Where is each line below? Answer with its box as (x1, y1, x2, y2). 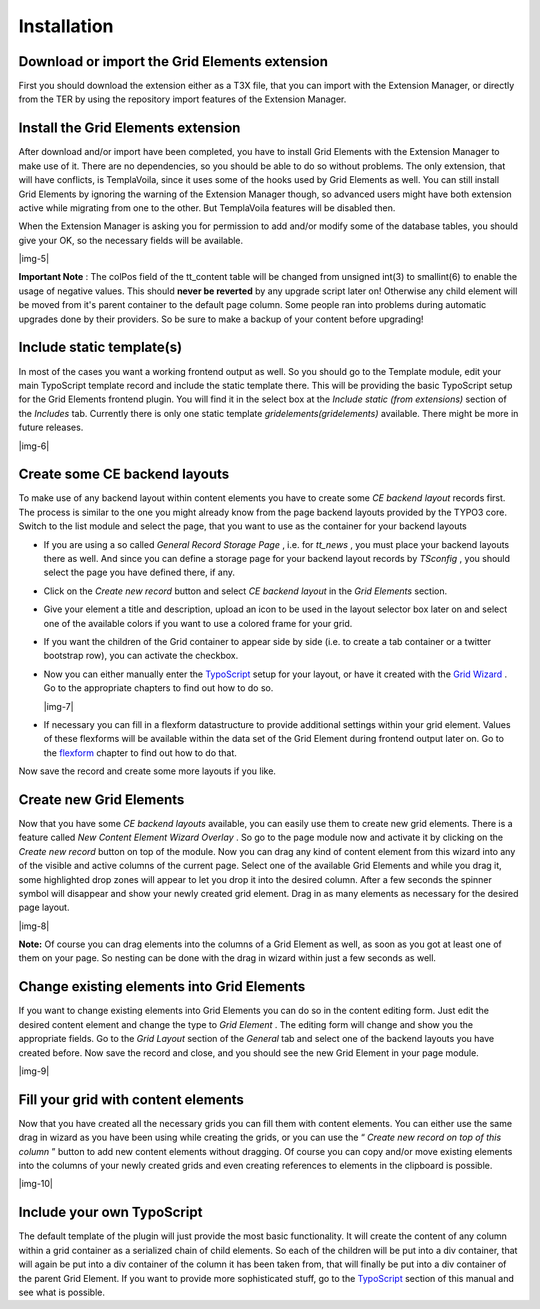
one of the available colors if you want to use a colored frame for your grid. (43, 617, 353, 629)
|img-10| (18, 1178, 54, 1190)
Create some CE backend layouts (18, 466, 230, 483)
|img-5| (18, 253, 50, 265)
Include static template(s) (18, 339, 183, 356)
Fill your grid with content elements (18, 1091, 245, 1108)
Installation (18, 15, 114, 37)
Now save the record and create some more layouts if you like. (18, 765, 277, 777)
